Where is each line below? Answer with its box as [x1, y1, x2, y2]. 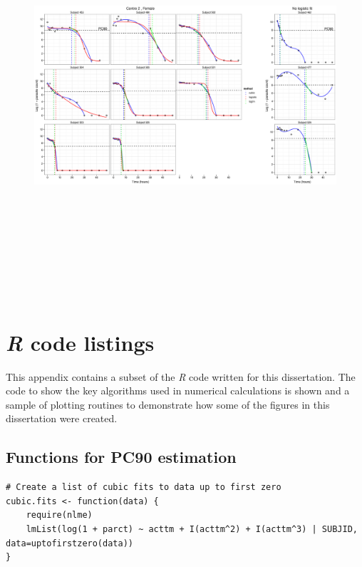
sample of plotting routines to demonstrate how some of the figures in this [6, 397, 330, 412]
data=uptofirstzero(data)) [6, 538, 133, 548]
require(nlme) [26, 510, 93, 521]
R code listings [6, 327, 155, 357]
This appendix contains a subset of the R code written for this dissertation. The [6, 369, 356, 384]
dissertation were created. [6, 411, 118, 426]
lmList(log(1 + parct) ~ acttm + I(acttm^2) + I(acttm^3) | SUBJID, [26, 524, 358, 534]
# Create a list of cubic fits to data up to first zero [6, 482, 281, 493]
